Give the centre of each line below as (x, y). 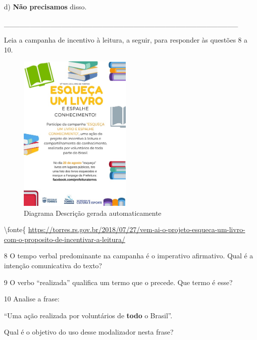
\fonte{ (15, 229)
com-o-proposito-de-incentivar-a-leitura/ (65, 239)
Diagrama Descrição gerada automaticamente (93, 213)
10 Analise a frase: (32, 299)
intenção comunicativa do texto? (53, 266)
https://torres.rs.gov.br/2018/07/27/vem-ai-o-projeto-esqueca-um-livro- (137, 229)
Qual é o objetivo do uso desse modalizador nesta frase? (89, 332)
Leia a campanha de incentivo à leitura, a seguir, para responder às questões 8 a (126, 40)
